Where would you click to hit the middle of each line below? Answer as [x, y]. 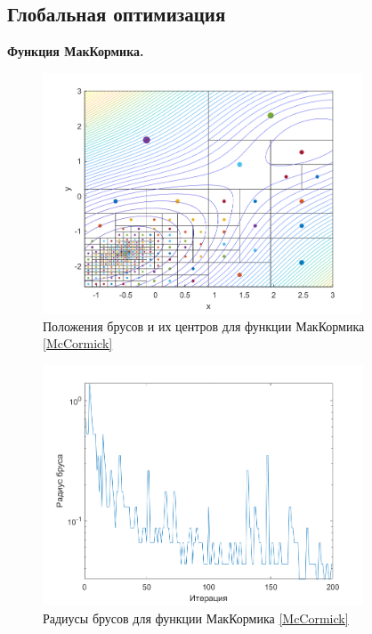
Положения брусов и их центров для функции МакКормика [204, 325]
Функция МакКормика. [76, 51]
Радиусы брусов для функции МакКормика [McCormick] [196, 618]
